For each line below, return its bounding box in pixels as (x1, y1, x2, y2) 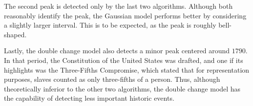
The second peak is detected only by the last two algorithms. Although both (4, 1, 233, 11)
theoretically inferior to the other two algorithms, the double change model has (4, 83, 241, 93)
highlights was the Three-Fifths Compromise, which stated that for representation (4, 64, 250, 75)
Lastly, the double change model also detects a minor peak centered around (4, 45, 230, 56)
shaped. (4, 29, 27, 39)
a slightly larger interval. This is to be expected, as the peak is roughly (4, 20, 216, 30)
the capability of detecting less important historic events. (4, 93, 174, 103)
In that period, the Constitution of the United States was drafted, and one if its (4, 55, 243, 65)
